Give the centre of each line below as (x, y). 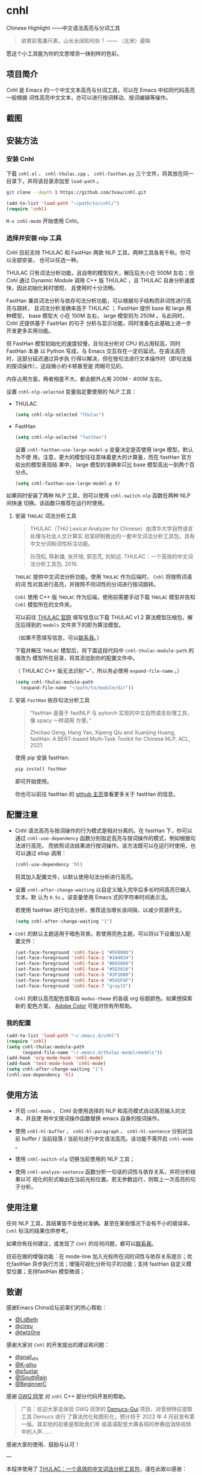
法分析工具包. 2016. (54, 564)
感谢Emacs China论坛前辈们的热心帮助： (57, 1308)
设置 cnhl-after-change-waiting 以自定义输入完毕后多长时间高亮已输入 (103, 889)
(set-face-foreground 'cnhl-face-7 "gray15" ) (73, 986)
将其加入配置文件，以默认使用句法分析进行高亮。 (75, 877)
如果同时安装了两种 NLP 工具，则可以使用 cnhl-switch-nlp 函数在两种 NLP (98, 496)
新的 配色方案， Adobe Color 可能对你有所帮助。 (75, 1006)
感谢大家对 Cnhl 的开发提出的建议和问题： (58, 1345)
